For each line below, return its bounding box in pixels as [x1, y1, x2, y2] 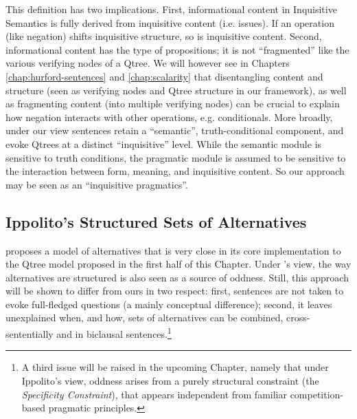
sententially [5, 326, 54, 341]
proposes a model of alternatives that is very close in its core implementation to [5, 243, 341, 257]
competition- [290, 387, 344, 401]
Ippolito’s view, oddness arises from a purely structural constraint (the [21, 373, 319, 387]
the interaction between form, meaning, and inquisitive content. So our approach [5, 164, 345, 178]
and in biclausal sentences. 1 [56, 325, 172, 341]
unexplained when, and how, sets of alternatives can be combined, [5, 310, 284, 325]
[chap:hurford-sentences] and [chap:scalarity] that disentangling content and [5, 69, 323, 83]
